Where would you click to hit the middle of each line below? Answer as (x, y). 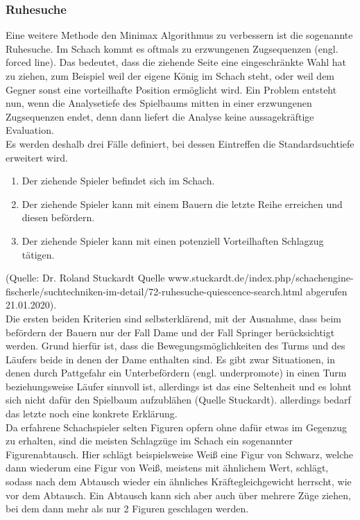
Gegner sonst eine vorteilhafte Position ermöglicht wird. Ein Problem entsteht (171, 89)
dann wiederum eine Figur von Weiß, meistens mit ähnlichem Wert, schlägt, (167, 468)
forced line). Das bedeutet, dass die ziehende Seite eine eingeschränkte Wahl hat (176, 62)
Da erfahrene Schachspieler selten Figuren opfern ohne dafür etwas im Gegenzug (177, 427)
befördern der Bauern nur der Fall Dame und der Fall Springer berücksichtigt (170, 332)
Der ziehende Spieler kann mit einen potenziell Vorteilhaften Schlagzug (173, 240)
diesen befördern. (58, 217)
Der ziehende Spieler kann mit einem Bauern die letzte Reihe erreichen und (182, 203)
